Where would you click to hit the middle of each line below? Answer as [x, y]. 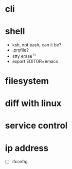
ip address [27, 148]
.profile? [20, 50]
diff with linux [33, 103]
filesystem [27, 81]
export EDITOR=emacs [35, 61]
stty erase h [24, 56]
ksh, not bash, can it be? [37, 45]
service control [36, 126]
